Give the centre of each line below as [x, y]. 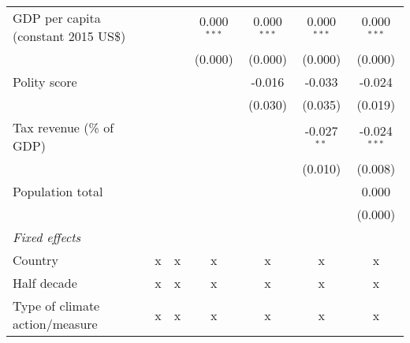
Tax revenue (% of [63, 127]
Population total [58, 191]
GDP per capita [57, 18]
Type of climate [56, 306]
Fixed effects [47, 237]
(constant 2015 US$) [69, 36]
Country [35, 260]
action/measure [55, 324]
